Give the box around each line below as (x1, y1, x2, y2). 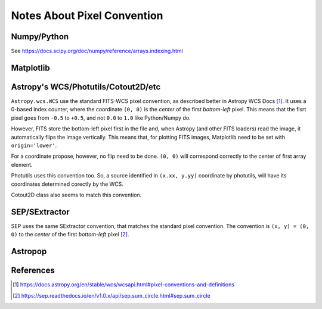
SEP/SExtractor (11, 207, 70, 217)
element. (11, 161, 33, 168)
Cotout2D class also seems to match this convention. (11, 191, 142, 198)
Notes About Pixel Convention (11, 9, 163, 22)
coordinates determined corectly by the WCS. (11, 180, 123, 188)
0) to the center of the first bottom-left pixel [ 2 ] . (11, 231, 129, 238)
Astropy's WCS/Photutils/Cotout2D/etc (11, 82, 161, 92)
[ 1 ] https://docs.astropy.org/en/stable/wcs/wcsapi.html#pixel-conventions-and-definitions (13, 281, 235, 288)
